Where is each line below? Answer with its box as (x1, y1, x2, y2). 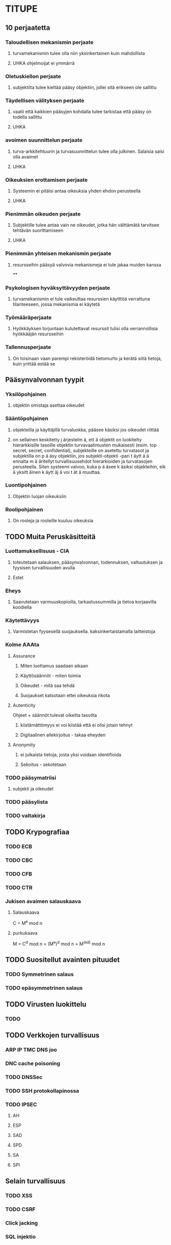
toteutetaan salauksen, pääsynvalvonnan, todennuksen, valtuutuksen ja (12, 559, 163, 565)
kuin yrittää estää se (12, 360, 55, 367)
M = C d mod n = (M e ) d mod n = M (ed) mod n (12, 940, 105, 947)
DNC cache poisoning (5, 1060, 61, 1067)
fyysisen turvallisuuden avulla (12, 564, 75, 571)
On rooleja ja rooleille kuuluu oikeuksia (12, 518, 94, 524)
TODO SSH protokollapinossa (5, 1088, 79, 1095)
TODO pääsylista (5, 798, 48, 805)
